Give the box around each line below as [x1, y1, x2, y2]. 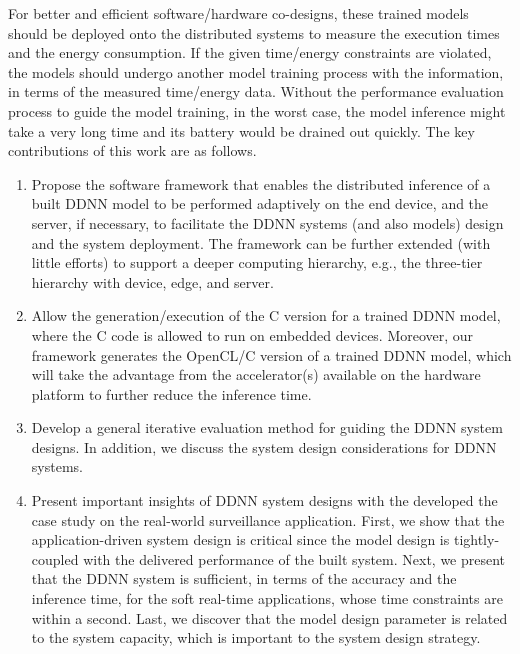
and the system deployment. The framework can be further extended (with [31, 232, 491, 253]
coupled [31, 548, 79, 569]
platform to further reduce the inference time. [31, 383, 312, 404]
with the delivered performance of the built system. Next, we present [83, 548, 506, 569]
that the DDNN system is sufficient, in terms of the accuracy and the [31, 568, 457, 589]
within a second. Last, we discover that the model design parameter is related [31, 607, 508, 628]
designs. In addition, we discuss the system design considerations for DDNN [31, 436, 497, 457]
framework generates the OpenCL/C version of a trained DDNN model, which [31, 344, 512, 365]
